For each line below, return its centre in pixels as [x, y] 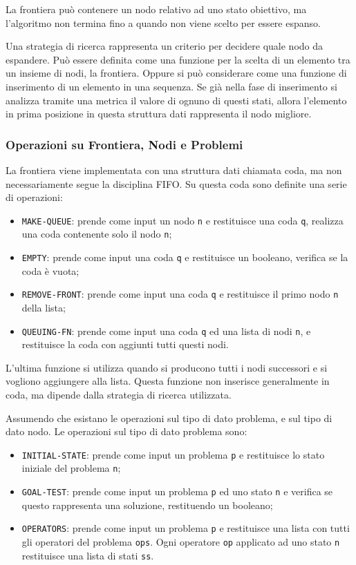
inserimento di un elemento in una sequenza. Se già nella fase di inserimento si [171, 86]
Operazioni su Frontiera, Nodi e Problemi [124, 144]
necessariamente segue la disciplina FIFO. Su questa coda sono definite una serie [176, 183]
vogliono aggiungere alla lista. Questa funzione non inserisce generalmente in [168, 381]
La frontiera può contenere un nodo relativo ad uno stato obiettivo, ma [156, 9]
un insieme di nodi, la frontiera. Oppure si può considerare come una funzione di [176, 73]
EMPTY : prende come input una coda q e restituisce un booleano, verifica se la [185, 257]
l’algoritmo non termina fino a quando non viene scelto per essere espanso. [163, 22]
